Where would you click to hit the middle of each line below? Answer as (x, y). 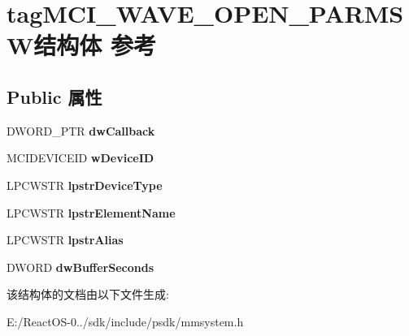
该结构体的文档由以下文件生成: (88, 294)
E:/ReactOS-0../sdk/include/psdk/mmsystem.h (125, 321)
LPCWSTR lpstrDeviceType (85, 185)
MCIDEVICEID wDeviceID (80, 158)
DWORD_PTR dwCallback (81, 130)
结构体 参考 (95, 45)
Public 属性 (54, 96)
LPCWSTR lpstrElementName (91, 212)
